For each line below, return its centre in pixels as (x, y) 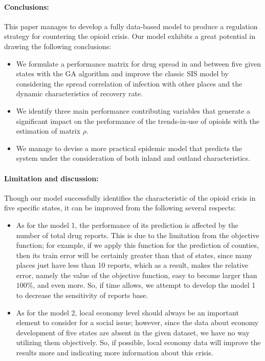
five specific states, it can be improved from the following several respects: (120, 208)
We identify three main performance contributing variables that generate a (133, 110)
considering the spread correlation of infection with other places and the (129, 83)
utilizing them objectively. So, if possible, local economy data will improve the (138, 342)
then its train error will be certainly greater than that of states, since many (134, 255)
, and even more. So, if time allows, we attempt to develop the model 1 (144, 285)
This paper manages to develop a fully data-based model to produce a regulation (131, 26)
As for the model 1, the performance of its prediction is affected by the (127, 225)
